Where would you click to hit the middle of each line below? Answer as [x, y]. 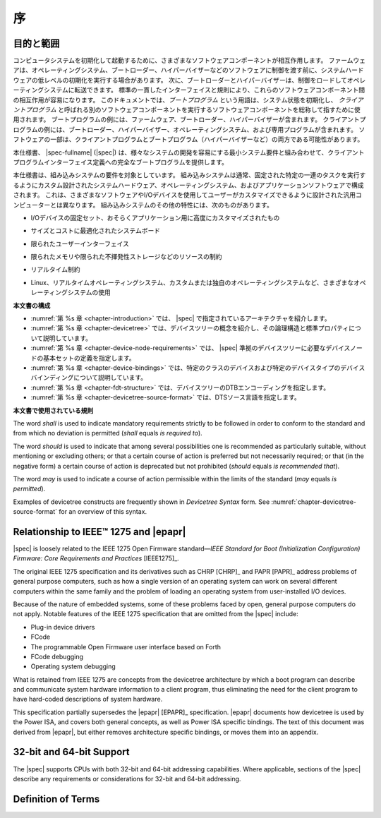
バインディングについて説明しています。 [89, 378]
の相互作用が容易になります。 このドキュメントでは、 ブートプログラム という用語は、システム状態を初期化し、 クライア [188, 100]
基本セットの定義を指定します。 [89, 358]
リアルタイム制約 [55, 270]
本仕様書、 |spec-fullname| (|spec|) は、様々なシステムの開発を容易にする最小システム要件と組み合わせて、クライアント [189, 152]
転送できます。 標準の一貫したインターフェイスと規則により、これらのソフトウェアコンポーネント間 [220, 90]
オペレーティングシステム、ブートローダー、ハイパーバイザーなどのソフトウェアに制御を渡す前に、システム [188, 70]
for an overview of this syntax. [103, 512]
